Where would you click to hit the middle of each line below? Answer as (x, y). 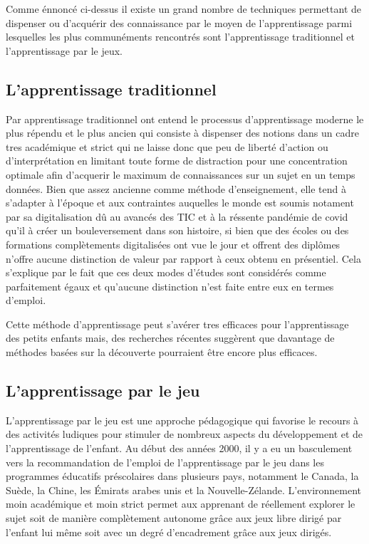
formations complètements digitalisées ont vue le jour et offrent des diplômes (173, 244)
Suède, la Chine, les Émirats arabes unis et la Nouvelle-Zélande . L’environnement (184, 490)
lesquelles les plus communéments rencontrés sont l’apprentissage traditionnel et (181, 37)
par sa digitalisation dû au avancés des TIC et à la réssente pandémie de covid (177, 216)
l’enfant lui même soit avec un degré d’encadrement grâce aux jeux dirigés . (169, 532)
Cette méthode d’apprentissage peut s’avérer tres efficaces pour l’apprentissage (177, 324)
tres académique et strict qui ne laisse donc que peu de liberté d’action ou (167, 146)
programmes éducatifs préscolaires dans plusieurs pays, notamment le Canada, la (182, 476)
